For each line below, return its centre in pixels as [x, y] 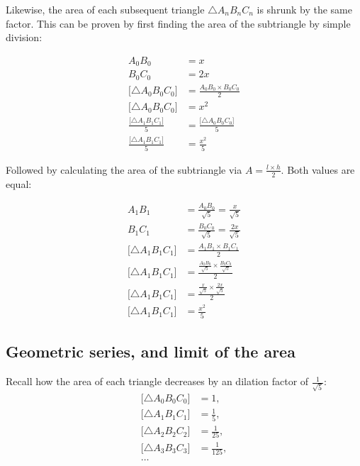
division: [24, 37]
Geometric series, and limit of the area [151, 351]
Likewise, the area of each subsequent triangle [105, 9]
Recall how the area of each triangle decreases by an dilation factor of [157, 381]
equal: [19, 183]
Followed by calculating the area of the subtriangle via [124, 169]
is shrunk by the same [304, 9]
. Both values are [318, 169]
